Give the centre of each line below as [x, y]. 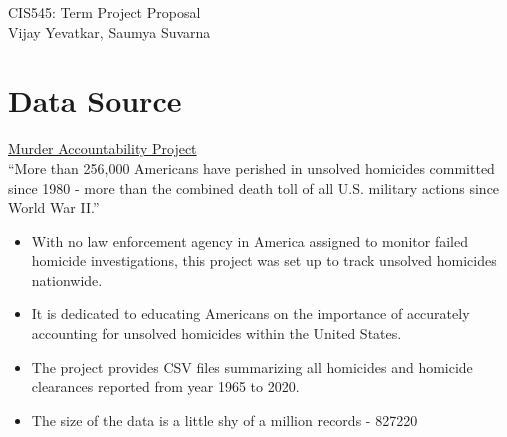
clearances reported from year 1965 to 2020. [165, 386]
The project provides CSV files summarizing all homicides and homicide [252, 366]
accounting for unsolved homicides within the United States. [216, 333]
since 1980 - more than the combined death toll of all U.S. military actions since [254, 187]
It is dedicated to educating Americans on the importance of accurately [250, 313]
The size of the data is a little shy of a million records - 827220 [224, 419]
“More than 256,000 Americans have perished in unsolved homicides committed [251, 167]
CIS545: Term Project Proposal [104, 12]
